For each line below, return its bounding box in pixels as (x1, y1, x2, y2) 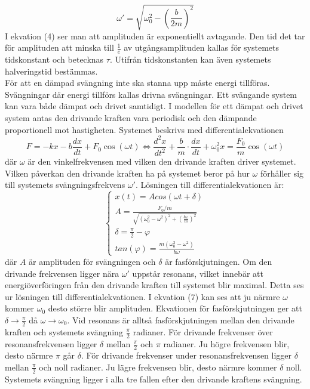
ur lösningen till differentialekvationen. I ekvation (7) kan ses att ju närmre (5, 290, 280, 302)
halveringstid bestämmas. (5, 64, 98, 77)
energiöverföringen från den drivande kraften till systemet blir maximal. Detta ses (5, 279, 304, 291)
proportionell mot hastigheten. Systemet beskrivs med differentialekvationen (5, 123, 284, 135)
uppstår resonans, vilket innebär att (132, 267, 263, 279)
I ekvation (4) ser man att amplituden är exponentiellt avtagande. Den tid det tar (5, 29, 305, 42)
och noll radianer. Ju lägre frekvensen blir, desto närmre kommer (39, 360, 277, 373)
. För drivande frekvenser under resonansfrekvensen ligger (81, 349, 292, 362)
